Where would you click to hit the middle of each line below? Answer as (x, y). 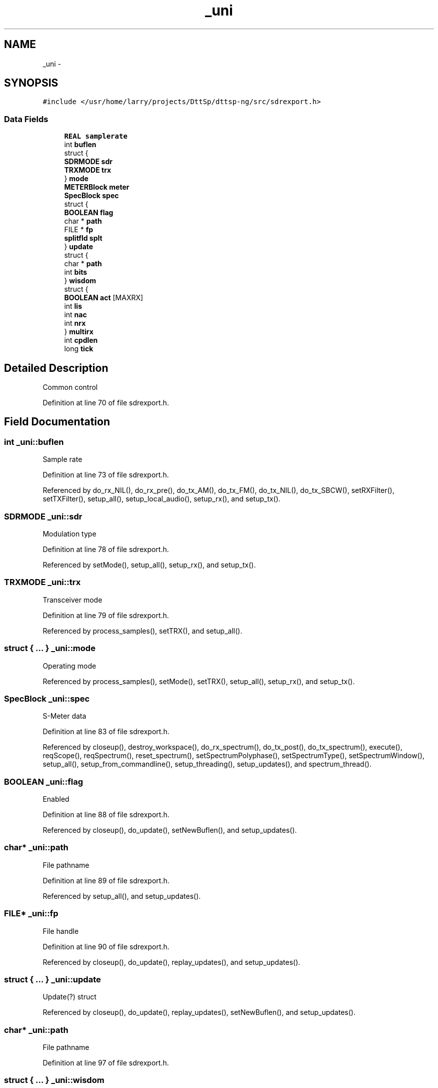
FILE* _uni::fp (31, 914)
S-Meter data (64, 716)
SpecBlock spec (91, 196)
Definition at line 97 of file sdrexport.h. (106, 1063)
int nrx (75, 323)
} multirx (79, 332)
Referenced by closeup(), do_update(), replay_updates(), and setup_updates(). (171, 962)
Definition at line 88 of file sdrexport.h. (106, 814)
